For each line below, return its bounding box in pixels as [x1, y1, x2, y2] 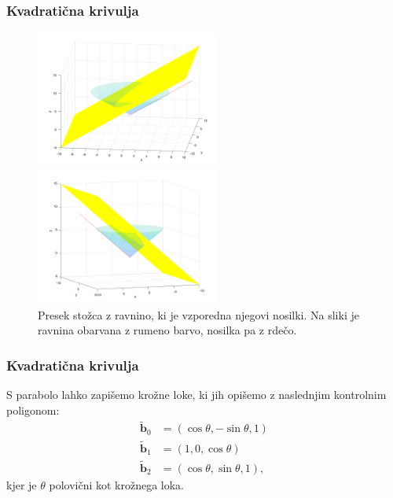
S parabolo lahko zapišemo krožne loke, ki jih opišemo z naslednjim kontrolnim [6, 385, 387, 402]
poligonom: [6, 401, 60, 418]
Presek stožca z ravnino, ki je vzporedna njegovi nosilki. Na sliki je [38, 306, 359, 323]
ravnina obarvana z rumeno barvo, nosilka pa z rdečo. [38, 322, 297, 338]
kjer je [6, 476, 37, 492]
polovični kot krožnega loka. [49, 476, 185, 492]
